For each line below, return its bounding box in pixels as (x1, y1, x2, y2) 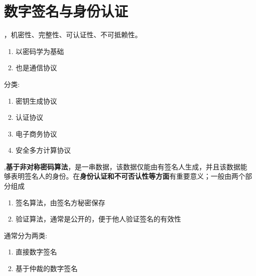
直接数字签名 (15, 247, 57, 257)
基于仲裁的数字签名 (15, 263, 78, 274)
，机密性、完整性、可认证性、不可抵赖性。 (4, 29, 142, 40)
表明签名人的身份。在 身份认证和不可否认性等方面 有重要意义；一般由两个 (10, 171, 245, 181)
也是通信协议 (15, 62, 57, 73)
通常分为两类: (4, 230, 47, 240)
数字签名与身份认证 (4, 1, 128, 21)
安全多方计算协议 (15, 145, 71, 155)
